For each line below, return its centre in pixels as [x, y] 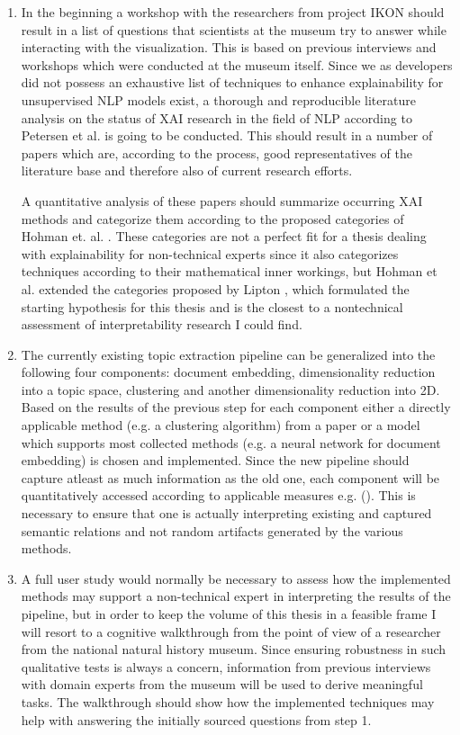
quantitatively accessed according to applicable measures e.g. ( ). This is [218, 495]
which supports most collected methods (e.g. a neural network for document [231, 442]
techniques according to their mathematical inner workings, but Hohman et [229, 271]
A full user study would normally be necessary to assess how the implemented [236, 578]
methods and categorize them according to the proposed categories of [212, 218]
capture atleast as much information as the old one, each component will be [230, 477]
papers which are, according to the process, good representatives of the [217, 152]
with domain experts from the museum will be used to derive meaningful [222, 684]
